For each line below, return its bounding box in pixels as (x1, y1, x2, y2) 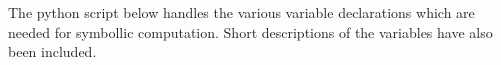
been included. (8, 41, 97, 62)
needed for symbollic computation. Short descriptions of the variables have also (8, 21, 493, 42)
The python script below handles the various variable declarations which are (8, 2, 475, 22)
